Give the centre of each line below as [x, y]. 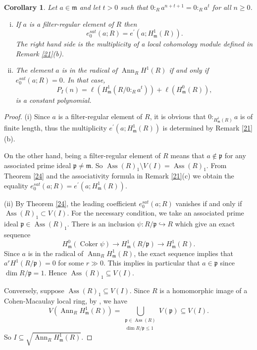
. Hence [55, 272]
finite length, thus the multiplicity [55, 128]
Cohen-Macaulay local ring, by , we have [66, 301]
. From [216, 165]
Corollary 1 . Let [31, 7]
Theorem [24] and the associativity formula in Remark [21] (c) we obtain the [119, 176]
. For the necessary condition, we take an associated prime [155, 213]
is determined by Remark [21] [207, 128]
